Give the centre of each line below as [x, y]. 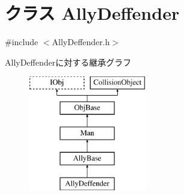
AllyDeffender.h [81, 42]
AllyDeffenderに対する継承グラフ [68, 62]
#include [22, 42]
